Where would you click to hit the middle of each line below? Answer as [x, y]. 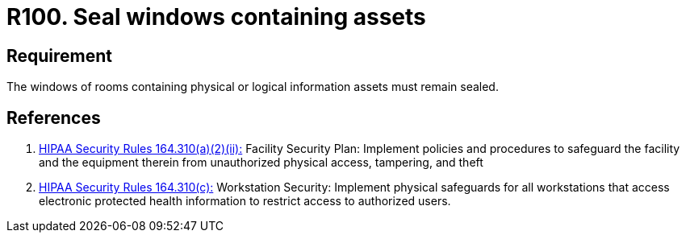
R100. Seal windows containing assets [216, 17]
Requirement [60, 56]
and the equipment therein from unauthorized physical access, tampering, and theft [261, 163]
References [54, 117]
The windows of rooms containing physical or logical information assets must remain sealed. [253, 87]
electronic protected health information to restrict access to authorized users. [245, 201]
